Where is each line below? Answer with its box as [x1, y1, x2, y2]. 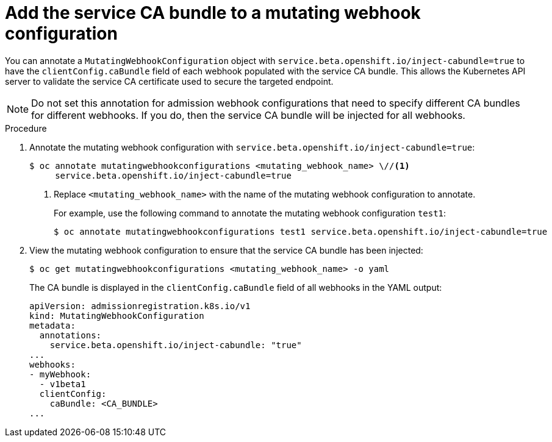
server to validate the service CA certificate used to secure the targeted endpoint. [5, 76, 334, 87]
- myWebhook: [29, 369, 91, 379]
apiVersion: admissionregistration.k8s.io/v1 [29, 301, 251, 311]
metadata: [29, 320, 76, 330]
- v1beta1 [39, 379, 86, 389]
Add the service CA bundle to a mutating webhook [5, 2, 421, 23]
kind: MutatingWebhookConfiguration [29, 310, 204, 321]
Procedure [5, 123, 47, 134]
